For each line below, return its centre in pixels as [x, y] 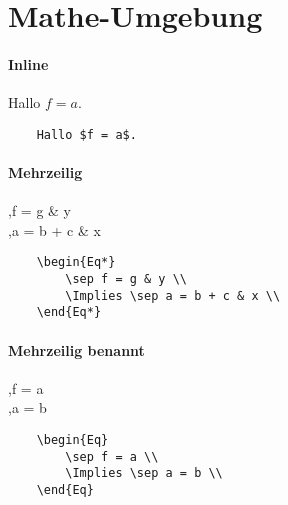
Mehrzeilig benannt [76, 349]
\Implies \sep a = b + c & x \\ [173, 295]
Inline [28, 63]
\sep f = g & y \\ [126, 279]
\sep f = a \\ [112, 456]
